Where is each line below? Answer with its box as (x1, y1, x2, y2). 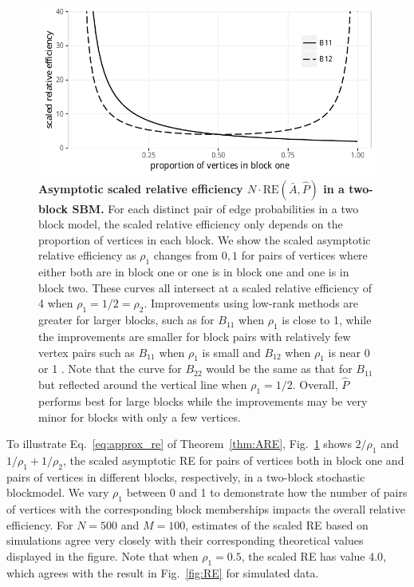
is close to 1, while (282, 311, 372, 328)
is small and (202, 343, 261, 360)
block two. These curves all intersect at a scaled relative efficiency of (38, 279, 372, 295)
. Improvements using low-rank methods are (144, 295, 359, 311)
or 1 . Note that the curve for (38, 360, 182, 377)
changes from (153, 247, 219, 264)
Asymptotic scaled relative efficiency (38, 180, 243, 196)
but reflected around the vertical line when (38, 376, 247, 393)
